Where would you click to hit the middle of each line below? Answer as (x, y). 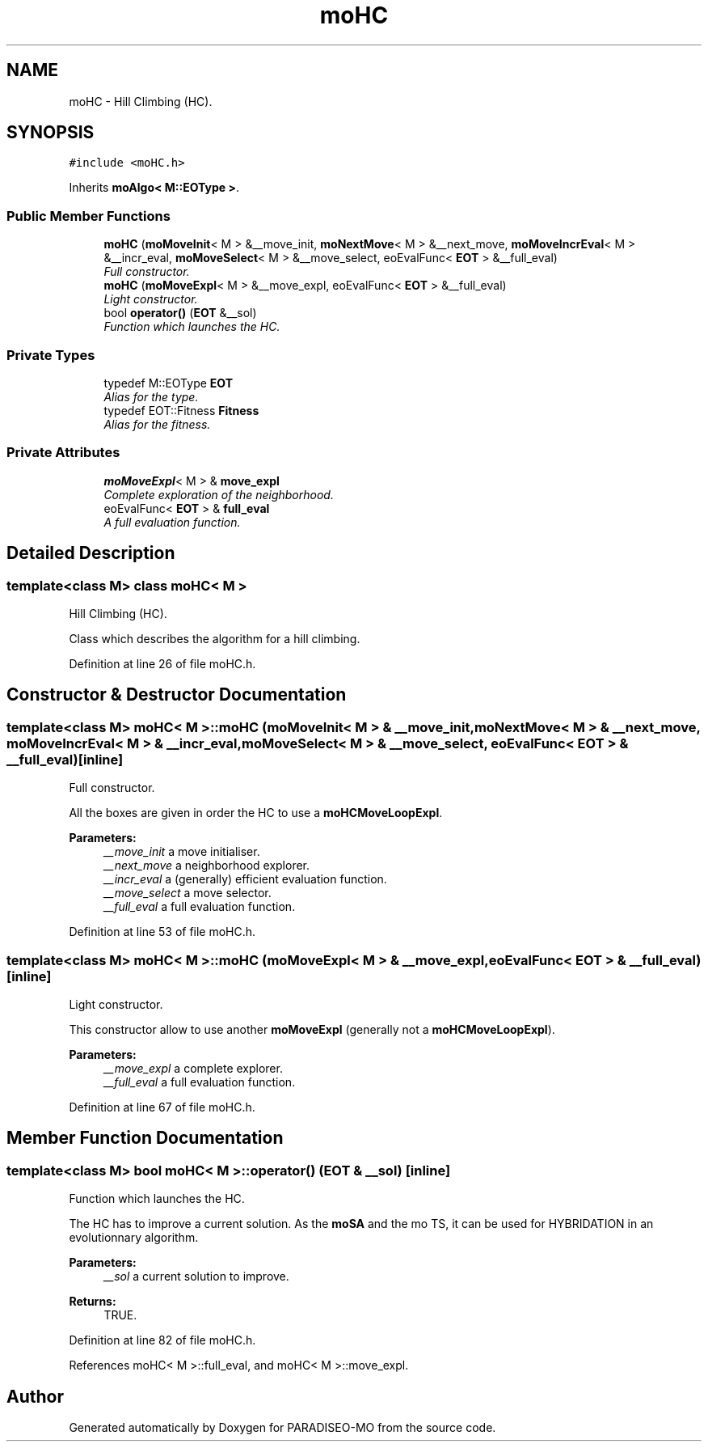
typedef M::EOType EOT (169, 383)
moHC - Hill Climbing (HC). (141, 101)
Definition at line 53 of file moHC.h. (162, 932)
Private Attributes (63, 453)
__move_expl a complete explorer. (193, 1068)
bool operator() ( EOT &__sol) (180, 313)
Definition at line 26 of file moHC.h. (162, 663)
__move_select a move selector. (188, 893)
